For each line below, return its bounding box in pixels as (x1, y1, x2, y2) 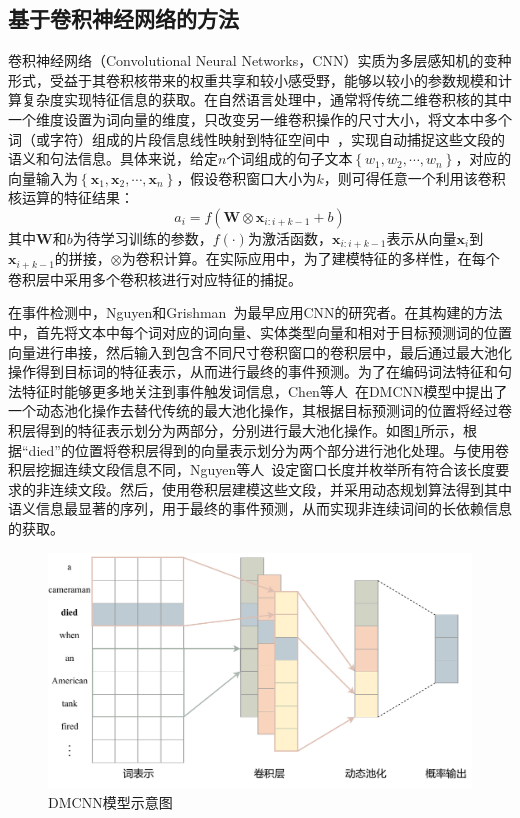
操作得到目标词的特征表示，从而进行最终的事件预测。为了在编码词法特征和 (8, 361, 498, 382)
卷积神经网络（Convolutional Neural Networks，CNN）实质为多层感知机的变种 (8, 50, 512, 71)
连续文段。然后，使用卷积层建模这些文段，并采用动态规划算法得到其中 (49, 478, 512, 499)
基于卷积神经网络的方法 (8, 3, 239, 34)
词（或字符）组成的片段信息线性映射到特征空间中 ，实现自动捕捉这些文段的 (8, 128, 505, 149)
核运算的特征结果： (8, 187, 134, 208)
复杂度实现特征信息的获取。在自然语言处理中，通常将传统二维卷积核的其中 (21, 89, 512, 110)
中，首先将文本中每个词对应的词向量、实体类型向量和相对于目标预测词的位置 (8, 322, 512, 343)
